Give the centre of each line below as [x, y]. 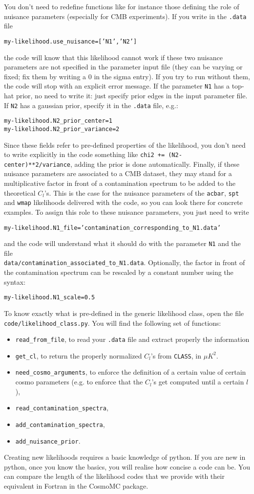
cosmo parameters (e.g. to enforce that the [79, 382]
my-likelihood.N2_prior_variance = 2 [62, 129]
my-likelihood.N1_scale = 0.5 [50, 298]
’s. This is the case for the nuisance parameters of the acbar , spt [142, 192]
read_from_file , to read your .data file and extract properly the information [132, 339]
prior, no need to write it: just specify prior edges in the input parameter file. [132, 95]
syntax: [15, 281]
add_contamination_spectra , [60, 424]
